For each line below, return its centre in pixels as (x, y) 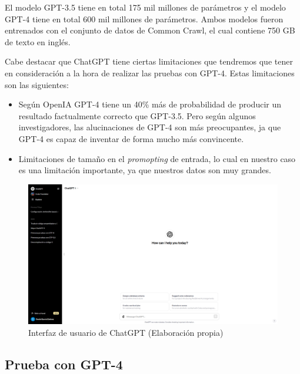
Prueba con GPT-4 (64, 364)
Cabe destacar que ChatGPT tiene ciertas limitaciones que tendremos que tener (149, 61)
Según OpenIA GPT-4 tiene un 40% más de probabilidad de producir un (150, 104)
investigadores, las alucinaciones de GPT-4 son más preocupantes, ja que (150, 127)
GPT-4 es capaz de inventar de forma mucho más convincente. (131, 138)
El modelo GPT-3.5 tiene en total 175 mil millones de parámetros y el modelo (145, 7)
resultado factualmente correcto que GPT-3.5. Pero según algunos (137, 115)
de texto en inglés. (38, 41)
